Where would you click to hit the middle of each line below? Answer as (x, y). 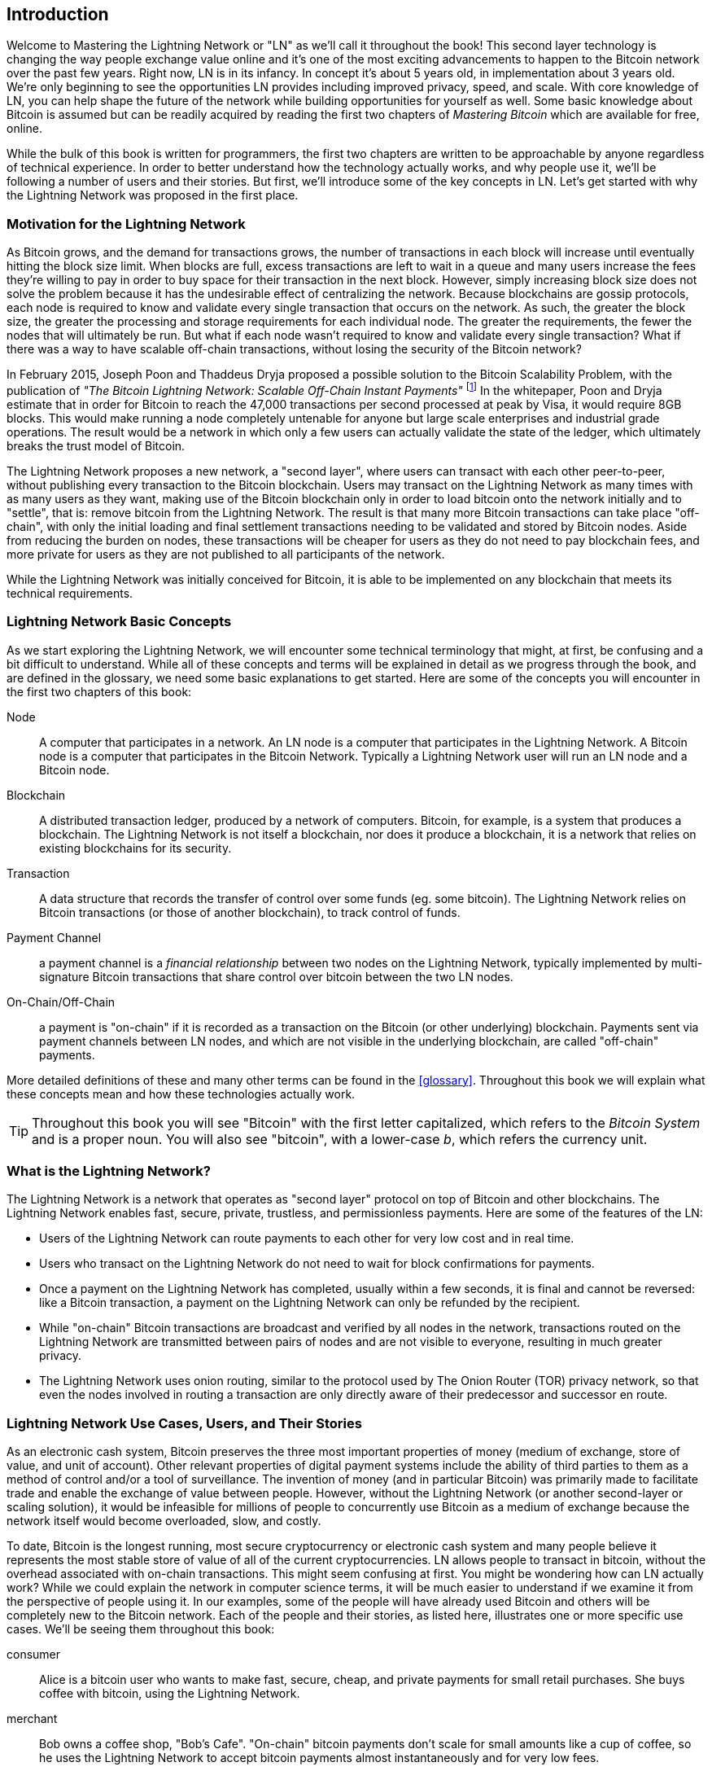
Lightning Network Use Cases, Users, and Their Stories (184, 1423)
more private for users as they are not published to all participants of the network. (226, 554)
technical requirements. (70, 593)
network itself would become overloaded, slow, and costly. (164, 1521)
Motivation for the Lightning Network (126, 224)
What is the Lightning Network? (109, 1170)
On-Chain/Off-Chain (61, 1002)
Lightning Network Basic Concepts (119, 622)
